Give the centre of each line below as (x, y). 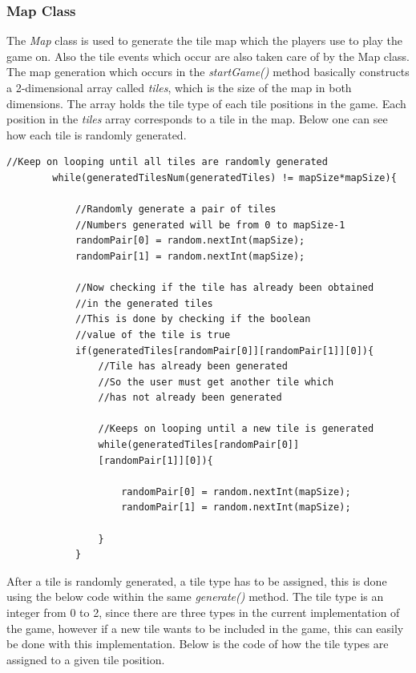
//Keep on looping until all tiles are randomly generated (167, 162)
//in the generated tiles (144, 303)
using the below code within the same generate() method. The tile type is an (195, 596)
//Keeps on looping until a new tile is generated (236, 429)
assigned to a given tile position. (86, 659)
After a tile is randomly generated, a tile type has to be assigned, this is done (197, 580)
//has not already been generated (190, 398)
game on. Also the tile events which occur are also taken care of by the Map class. (208, 56)
